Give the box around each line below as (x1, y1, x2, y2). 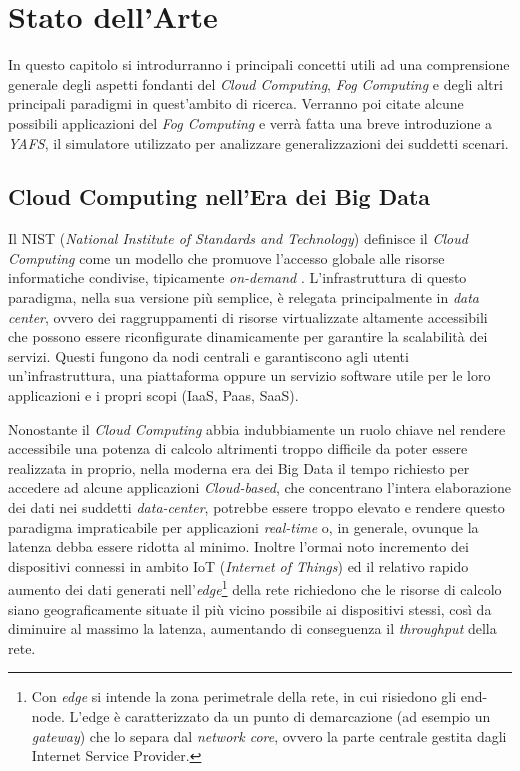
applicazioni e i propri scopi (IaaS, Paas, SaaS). (8, 385, 299, 406)
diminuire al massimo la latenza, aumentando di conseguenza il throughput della (8, 618, 497, 639)
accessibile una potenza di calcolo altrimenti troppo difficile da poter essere (8, 438, 468, 459)
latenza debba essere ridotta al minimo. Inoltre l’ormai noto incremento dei (8, 536, 469, 557)
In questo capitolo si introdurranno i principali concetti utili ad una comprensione (8, 54, 510, 75)
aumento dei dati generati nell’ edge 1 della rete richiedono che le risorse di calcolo (8, 576, 502, 600)
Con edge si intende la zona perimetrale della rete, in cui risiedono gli (31, 686, 457, 707)
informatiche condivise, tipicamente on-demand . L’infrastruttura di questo (8, 267, 467, 288)
